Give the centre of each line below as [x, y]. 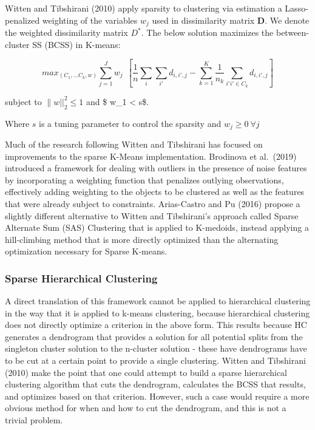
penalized [22, 20]
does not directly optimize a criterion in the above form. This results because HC [156, 325]
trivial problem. [34, 420]
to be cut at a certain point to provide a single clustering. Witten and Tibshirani [155, 360]
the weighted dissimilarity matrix [66, 32]
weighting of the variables [90, 20]
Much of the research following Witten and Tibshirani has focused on [134, 144]
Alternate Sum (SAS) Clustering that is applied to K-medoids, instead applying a [157, 227]
